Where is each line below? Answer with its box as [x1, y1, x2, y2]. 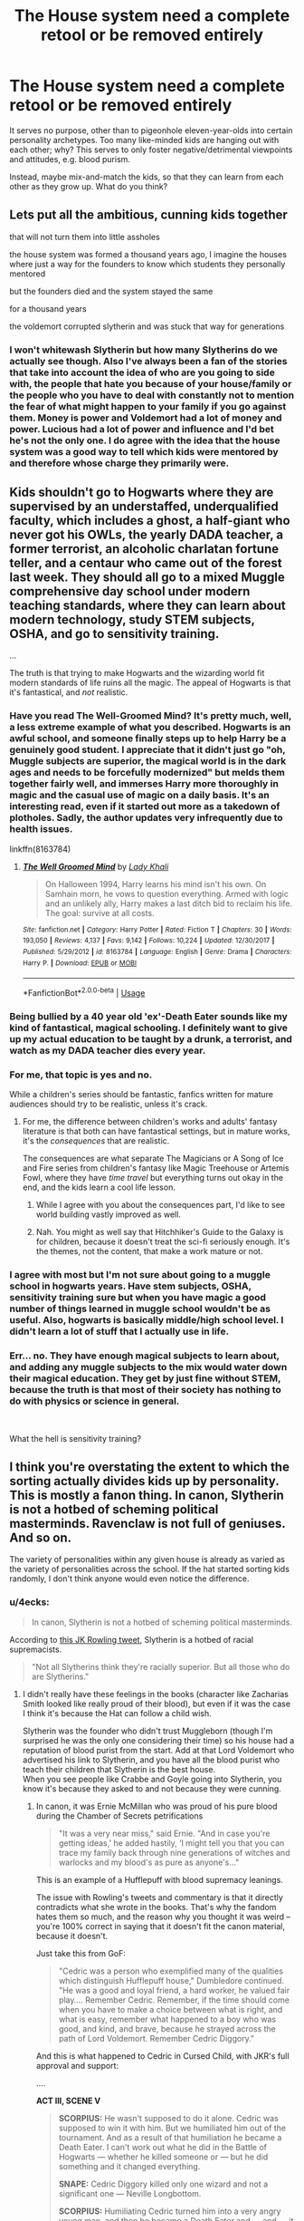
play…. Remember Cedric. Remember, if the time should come [58, 1994, 290, 2005]
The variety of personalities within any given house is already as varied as [9, 1554, 285, 1565]
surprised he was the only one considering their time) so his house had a [22, 1734, 295, 1745]
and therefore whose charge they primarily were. [9, 457, 230, 469]
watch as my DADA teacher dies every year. [9, 1044, 206, 1057]
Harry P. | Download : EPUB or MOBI [22, 958, 138, 968]
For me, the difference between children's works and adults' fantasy [22, 1116, 278, 1127]
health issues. [9, 823, 73, 835]
